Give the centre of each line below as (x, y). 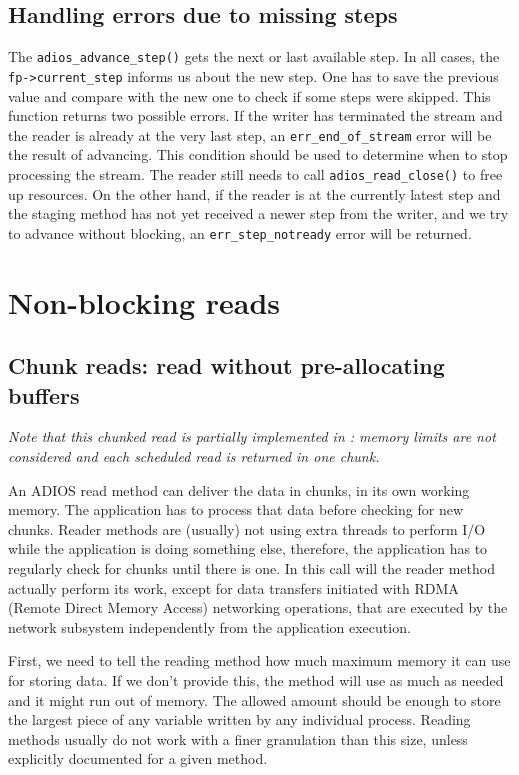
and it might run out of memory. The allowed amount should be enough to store (254, 699)
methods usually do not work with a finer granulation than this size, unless (238, 738)
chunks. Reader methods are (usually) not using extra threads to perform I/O (247, 528)
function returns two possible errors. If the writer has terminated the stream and (255, 115)
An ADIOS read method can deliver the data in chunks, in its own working (239, 489)
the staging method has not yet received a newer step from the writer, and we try (258, 213)
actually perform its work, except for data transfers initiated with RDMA (233, 587)
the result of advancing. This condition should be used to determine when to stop (258, 154)
